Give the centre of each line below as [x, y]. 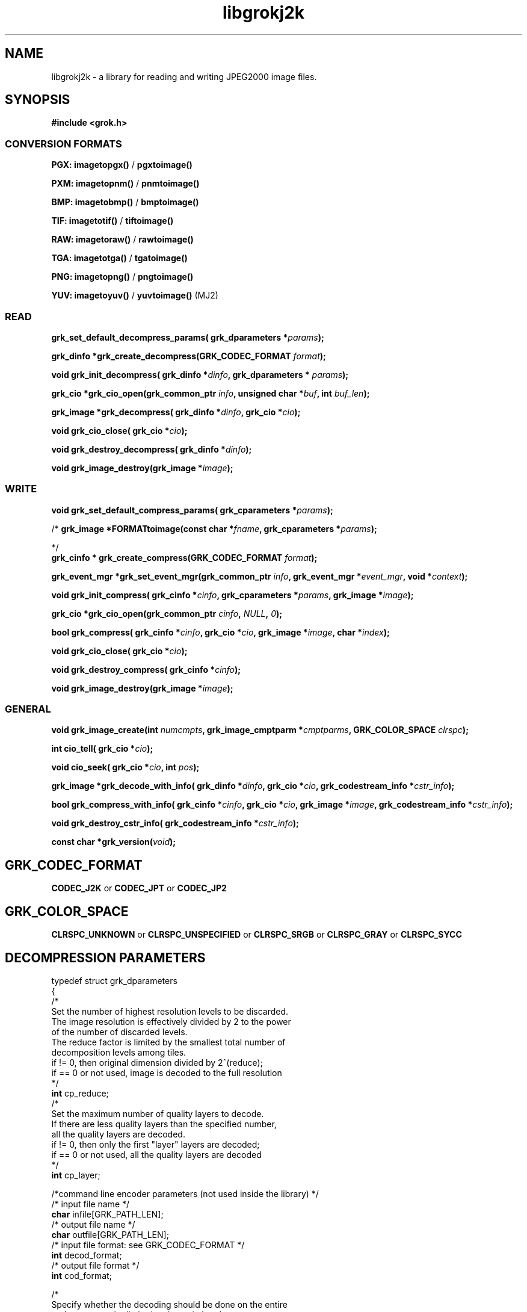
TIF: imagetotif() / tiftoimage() [112, 221]
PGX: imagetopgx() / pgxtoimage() [122, 165]
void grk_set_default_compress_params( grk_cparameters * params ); [192, 510]
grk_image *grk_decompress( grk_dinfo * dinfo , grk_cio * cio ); [176, 412]
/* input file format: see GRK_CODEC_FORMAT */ [148, 1245]
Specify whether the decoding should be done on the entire [169, 1304]
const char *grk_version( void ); [114, 842]
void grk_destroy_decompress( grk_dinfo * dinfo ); [152, 449]
